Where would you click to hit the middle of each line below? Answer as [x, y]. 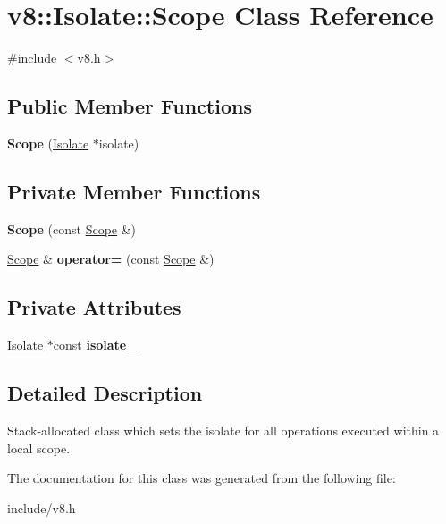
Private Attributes [94, 307]
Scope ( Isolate [48, 143]
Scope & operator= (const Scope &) [111, 259]
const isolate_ [95, 345]
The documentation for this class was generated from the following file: [202, 478]
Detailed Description [105, 393]
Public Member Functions [130, 106]
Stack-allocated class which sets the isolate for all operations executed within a [223, 430]
